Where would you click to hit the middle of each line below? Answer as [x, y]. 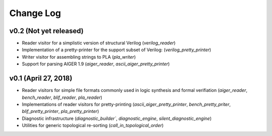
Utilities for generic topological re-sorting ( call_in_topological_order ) [93, 125]
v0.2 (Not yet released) [47, 31]
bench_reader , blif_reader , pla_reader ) [62, 97]
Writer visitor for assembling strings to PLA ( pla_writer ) [79, 57]
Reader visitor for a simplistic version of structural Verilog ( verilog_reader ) [99, 43]
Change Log [35, 13]
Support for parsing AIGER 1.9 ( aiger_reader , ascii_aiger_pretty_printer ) [96, 64]
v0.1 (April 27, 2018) [41, 79]
